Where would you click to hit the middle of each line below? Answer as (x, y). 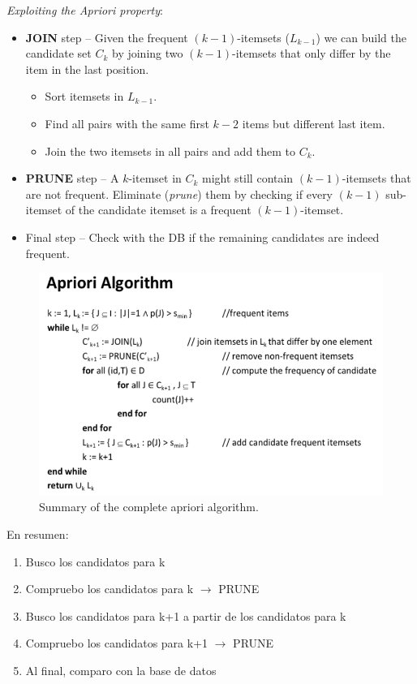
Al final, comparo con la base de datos (121, 670)
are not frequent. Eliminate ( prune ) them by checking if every (179, 194)
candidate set (58, 53)
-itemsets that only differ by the (312, 53)
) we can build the (361, 37)
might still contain (248, 178)
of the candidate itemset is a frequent (158, 210)
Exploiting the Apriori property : (85, 10)
